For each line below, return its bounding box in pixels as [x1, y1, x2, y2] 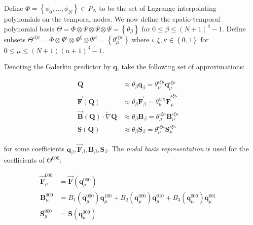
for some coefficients [4, 143, 65, 154]
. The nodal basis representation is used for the [108, 143, 249, 154]
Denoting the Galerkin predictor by [4, 61, 111, 72]
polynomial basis [4, 23, 55, 33]
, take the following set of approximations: [117, 61, 245, 72]
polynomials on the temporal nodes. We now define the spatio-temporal [4, 14, 220, 24]
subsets [4, 34, 26, 44]
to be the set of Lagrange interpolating [99, 3, 217, 13]
